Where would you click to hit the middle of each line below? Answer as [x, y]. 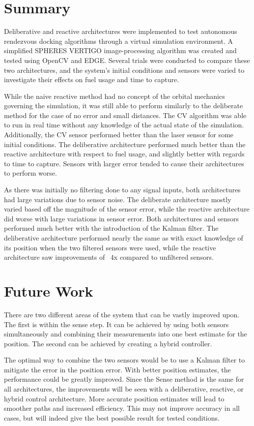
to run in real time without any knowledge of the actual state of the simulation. [124, 125]
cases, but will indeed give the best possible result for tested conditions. [112, 417]
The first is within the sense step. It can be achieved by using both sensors [116, 324]
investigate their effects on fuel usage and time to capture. [92, 79]
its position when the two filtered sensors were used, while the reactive [110, 247]
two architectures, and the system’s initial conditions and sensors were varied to [124, 70]
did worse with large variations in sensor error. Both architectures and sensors [121, 218]
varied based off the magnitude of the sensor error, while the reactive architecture [127, 209]
